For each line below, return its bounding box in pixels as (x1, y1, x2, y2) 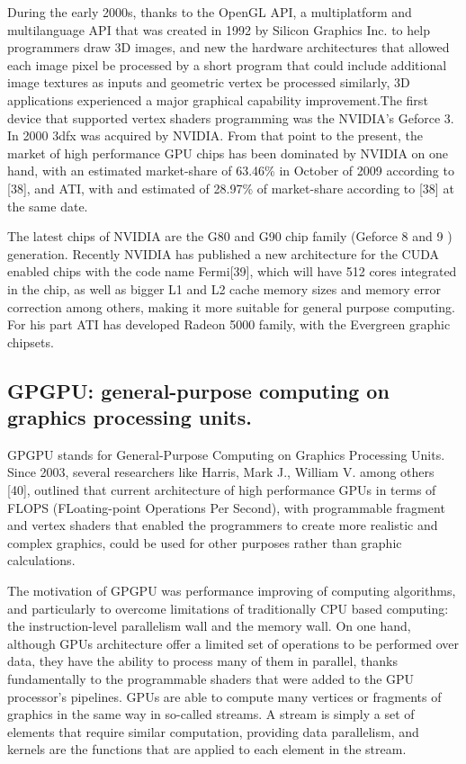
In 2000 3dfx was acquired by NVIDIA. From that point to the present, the (7, 126, 423, 145)
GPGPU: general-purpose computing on (7, 376, 390, 404)
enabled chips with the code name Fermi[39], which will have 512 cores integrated (7, 262, 457, 281)
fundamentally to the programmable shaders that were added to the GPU (7, 670, 415, 688)
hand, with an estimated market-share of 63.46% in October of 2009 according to (7, 161, 454, 180)
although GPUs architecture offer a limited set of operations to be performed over (7, 634, 460, 652)
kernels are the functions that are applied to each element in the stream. (7, 740, 407, 759)
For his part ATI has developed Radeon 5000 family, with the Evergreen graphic (7, 315, 451, 334)
